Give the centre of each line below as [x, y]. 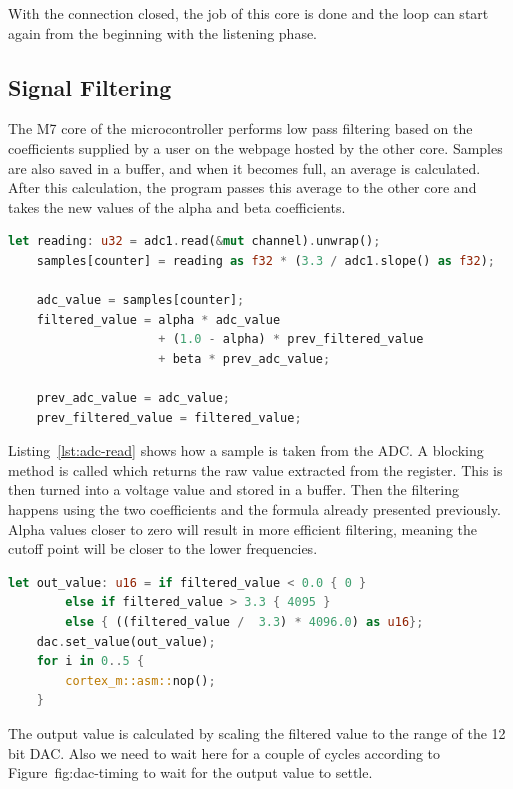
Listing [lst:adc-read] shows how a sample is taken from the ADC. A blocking [246, 450]
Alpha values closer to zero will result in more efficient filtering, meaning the [242, 528]
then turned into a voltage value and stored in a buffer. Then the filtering [233, 489]
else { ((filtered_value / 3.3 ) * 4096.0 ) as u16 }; [244, 622]
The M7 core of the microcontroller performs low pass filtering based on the [240, 128]
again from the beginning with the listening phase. [163, 32]
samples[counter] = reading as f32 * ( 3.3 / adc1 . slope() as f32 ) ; [266, 260]
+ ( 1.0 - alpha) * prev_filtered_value [291, 339]
